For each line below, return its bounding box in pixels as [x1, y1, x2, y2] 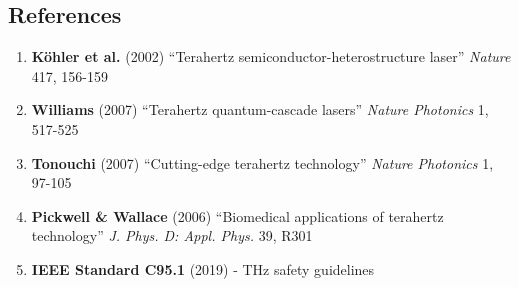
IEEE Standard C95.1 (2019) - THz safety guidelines [31, 258, 375, 279]
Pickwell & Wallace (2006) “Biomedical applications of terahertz [31, 205, 444, 226]
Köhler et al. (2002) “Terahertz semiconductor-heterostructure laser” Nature [31, 46, 511, 67]
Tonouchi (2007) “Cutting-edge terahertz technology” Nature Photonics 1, [31, 152, 494, 173]
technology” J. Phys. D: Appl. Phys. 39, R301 [31, 225, 313, 246]
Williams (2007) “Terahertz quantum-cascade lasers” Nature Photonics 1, [31, 99, 489, 120]
